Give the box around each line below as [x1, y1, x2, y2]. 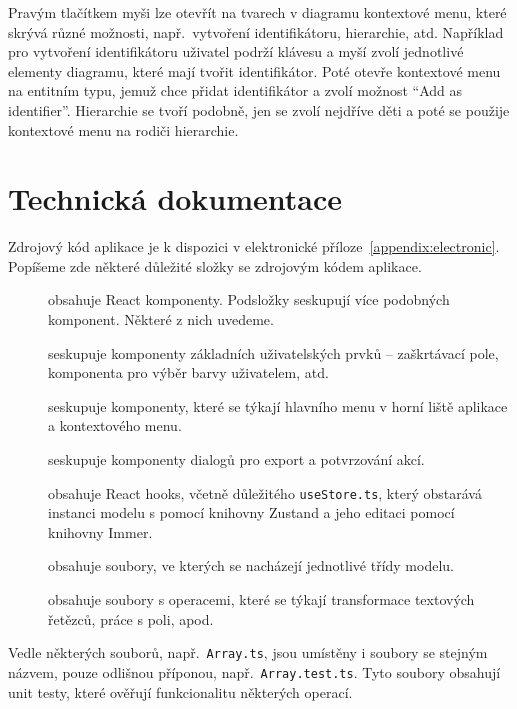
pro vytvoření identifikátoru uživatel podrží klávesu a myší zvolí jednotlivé [8, 41, 464, 62]
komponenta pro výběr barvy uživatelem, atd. [48, 362, 329, 383]
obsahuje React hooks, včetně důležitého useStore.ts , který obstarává [48, 482, 482, 503]
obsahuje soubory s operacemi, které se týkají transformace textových [48, 589, 475, 610]
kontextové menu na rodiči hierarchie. [8, 119, 239, 140]
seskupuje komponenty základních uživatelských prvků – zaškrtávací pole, [48, 342, 499, 363]
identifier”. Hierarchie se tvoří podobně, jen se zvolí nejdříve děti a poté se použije [8, 99, 510, 120]
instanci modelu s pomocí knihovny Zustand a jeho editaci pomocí [48, 502, 455, 523]
